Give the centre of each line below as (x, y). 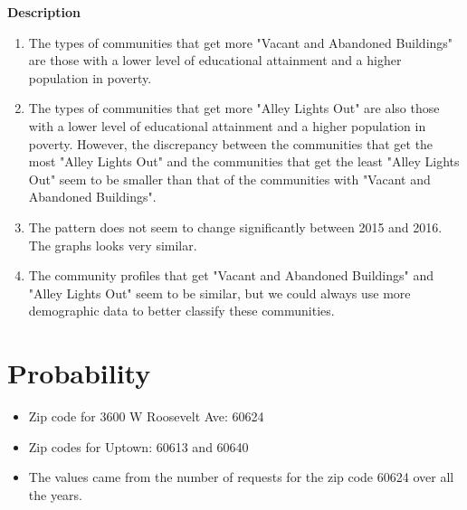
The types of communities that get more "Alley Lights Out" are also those (234, 108)
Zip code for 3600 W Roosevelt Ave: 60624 (146, 416)
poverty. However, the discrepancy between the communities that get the (231, 143)
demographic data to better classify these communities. (181, 311)
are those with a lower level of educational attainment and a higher (215, 60)
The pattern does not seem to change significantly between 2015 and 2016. (235, 227)
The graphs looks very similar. (113, 245)
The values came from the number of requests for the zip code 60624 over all (241, 477)
